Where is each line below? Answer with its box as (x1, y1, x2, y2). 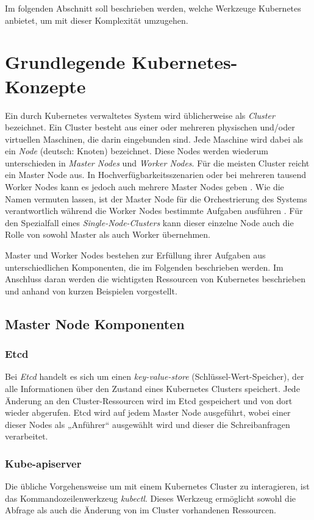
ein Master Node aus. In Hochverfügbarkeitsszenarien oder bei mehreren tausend (5, 168, 307, 181)
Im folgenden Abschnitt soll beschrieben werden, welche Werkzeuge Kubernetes (5, 2, 301, 14)
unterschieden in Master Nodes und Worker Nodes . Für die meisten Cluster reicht (5, 156, 310, 169)
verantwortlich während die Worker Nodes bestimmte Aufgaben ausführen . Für (5, 204, 303, 217)
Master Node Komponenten (5, 314, 185, 333)
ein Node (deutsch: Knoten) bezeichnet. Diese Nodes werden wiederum (5, 144, 268, 157)
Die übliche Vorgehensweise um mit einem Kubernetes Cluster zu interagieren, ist (5, 480, 310, 493)
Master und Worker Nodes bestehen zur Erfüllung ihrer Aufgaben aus (5, 249, 266, 262)
